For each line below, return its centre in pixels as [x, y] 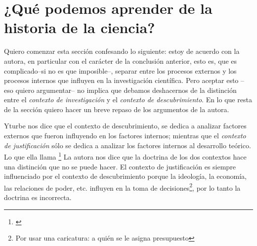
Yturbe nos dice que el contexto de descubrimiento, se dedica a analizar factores [125, 126]
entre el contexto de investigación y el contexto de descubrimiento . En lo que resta [128, 100]
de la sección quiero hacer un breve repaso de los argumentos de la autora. [117, 109]
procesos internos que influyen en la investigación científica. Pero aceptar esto [121, 80]
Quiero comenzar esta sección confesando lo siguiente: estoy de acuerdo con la [122, 51]
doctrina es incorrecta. [38, 197]
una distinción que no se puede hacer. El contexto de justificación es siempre [120, 166]
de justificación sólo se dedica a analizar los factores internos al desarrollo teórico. [128, 145]
